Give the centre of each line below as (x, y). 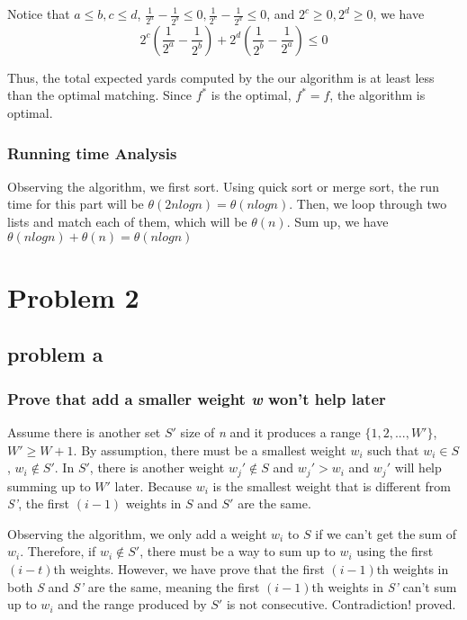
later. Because (153, 485)
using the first (395, 551)
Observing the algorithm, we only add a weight (137, 533)
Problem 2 (73, 297)
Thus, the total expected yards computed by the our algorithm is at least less (221, 77)
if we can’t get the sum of (386, 533)
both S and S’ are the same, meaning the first (134, 586)
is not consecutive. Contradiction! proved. (341, 604)
